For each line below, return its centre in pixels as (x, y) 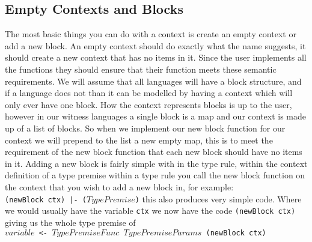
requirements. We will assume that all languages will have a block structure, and (153, 81)
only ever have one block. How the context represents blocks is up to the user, (148, 104)
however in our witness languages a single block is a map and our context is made (156, 116)
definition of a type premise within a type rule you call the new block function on (155, 175)
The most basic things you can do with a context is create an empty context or (151, 34)
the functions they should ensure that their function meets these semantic (141, 69)
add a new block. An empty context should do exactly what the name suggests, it (155, 45)
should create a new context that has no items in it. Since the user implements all (156, 57)
